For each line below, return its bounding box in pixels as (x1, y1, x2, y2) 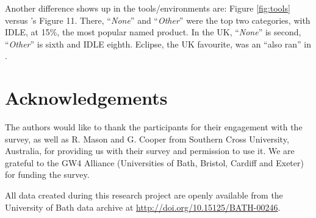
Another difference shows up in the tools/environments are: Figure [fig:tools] (5, 2, 290, 14)
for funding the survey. (5, 168, 90, 181)
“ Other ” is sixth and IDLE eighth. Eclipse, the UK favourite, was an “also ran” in (5, 37, 312, 50)
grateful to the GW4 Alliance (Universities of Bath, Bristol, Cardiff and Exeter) (5, 156, 304, 169)
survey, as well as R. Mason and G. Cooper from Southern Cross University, (5, 132, 289, 145)
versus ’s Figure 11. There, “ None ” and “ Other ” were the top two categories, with (5, 13, 311, 26)
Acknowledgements (5, 85, 168, 110)
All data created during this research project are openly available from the (5, 189, 283, 202)
